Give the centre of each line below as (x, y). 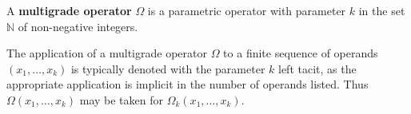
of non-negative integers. (78, 26)
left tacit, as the (317, 68)
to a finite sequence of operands (301, 53)
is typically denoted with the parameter (168, 68)
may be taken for (121, 99)
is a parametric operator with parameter (247, 10)
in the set (382, 10)
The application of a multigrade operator (107, 53)
